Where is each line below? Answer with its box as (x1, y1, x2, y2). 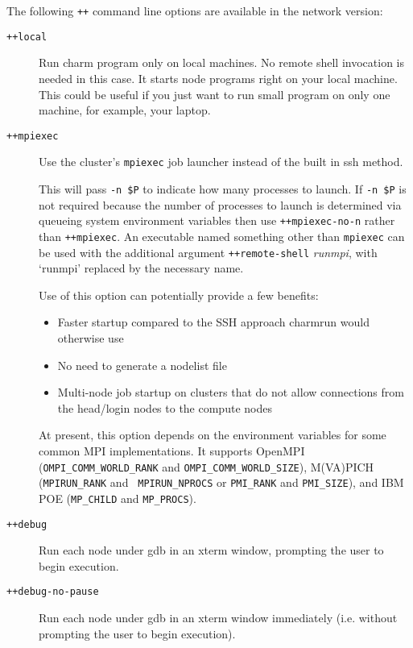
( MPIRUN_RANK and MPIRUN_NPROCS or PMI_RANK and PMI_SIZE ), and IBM (39, 474, 404, 491)
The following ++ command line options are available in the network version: (6, 2, 383, 19)
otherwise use (57, 330, 124, 346)
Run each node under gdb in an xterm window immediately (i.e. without (39, 609, 398, 626)
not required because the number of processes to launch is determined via (39, 196, 402, 213)
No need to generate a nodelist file (57, 356, 227, 373)
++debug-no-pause (6, 586, 99, 598)
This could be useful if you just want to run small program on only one (39, 85, 390, 102)
